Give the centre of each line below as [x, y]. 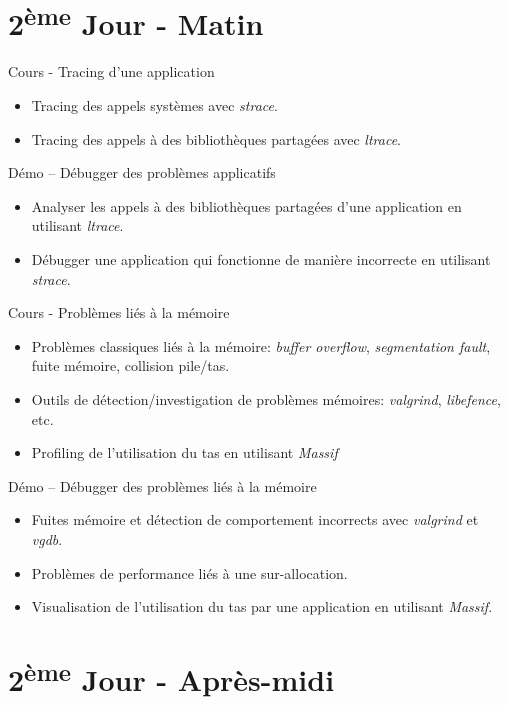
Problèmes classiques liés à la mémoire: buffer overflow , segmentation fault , [261, 345]
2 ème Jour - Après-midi [171, 677]
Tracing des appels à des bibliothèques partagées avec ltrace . [216, 138]
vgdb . [47, 538]
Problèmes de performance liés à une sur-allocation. [189, 572]
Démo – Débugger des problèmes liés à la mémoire [162, 485]
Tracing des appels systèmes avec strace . [154, 105]
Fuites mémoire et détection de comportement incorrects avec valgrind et [255, 519]
